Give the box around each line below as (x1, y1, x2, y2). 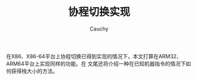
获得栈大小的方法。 (11, 67, 58, 74)
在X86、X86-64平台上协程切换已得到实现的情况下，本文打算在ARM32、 (6, 52, 182, 59)
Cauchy (89, 25, 109, 32)
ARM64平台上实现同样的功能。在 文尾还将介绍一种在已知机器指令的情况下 (6, 60, 186, 67)
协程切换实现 (67, 5, 130, 19)
